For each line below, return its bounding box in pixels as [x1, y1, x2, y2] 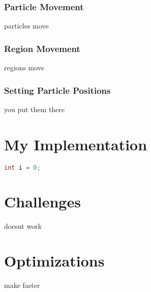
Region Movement [4, 42, 80, 55]
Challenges [4, 191, 81, 211]
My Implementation [4, 134, 147, 154]
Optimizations [4, 250, 105, 271]
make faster [4, 280, 40, 290]
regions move [4, 62, 45, 73]
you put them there [4, 103, 65, 114]
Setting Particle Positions [4, 84, 111, 96]
